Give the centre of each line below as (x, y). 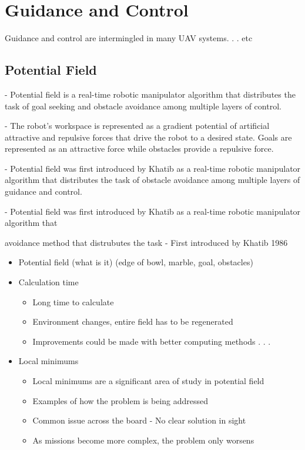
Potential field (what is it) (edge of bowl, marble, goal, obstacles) (136, 262)
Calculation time (48, 282)
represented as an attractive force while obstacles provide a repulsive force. (139, 149)
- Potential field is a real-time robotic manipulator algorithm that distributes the (150, 94)
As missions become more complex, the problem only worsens (143, 440)
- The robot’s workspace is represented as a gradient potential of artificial (137, 126)
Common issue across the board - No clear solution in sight (139, 420)
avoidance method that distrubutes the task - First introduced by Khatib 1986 (146, 242)
